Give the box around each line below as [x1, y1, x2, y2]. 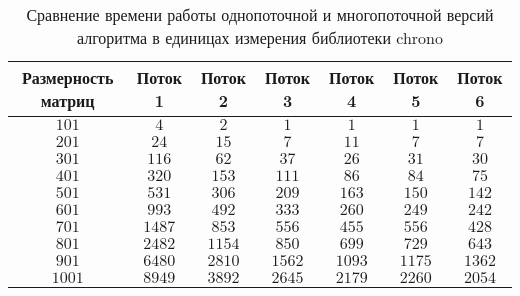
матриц [40, 89, 95, 112]
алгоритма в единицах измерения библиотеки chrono [76, 26, 444, 49]
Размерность [21, 66, 114, 89]
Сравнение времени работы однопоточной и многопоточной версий [26, 3, 494, 26]
